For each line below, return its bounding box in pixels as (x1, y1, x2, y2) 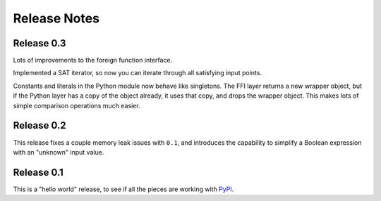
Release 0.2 (13, 119, 66, 131)
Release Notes (13, 11, 100, 26)
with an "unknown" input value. (13, 148, 104, 156)
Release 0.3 (13, 37, 66, 49)
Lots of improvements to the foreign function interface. (13, 56, 173, 65)
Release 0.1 (13, 166, 64, 179)
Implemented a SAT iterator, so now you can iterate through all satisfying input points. (13, 69, 262, 77)
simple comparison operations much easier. (13, 101, 140, 110)
